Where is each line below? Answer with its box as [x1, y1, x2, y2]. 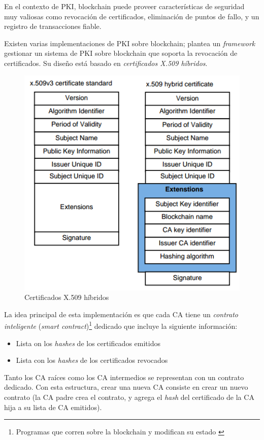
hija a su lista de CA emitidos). [4, 401, 102, 412]
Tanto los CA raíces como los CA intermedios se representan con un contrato [4, 371, 244, 382]
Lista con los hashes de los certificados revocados [16, 355, 168, 365]
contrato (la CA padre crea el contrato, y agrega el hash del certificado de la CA [4, 392, 254, 402]
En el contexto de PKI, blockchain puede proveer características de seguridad [4, 1, 245, 11]
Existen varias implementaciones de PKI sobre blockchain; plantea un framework [4, 38, 255, 48]
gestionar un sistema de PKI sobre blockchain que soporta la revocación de [4, 48, 238, 58]
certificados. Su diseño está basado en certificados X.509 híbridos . [4, 57, 208, 68]
